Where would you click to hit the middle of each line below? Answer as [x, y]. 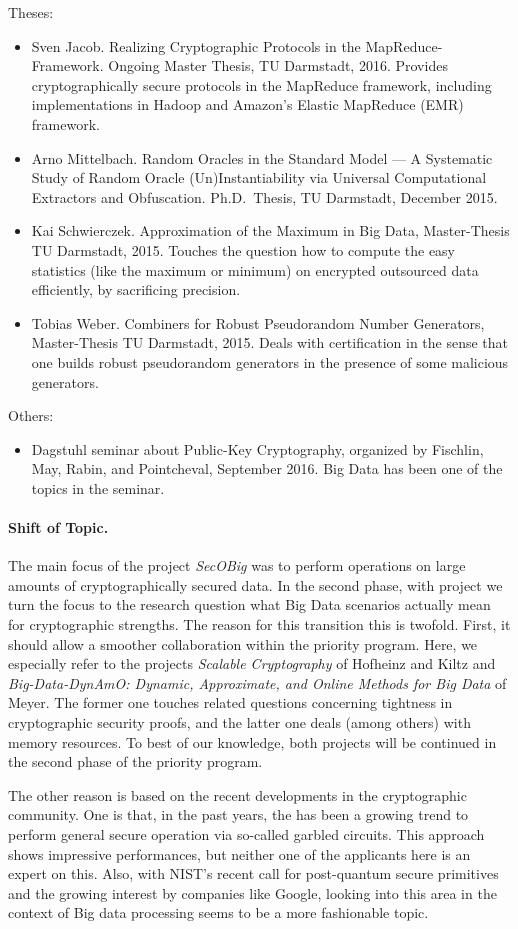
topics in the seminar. [98, 487]
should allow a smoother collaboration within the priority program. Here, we [243, 643]
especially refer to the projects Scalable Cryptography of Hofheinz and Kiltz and [252, 663]
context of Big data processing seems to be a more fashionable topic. [218, 912]
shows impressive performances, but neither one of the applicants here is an [239, 853]
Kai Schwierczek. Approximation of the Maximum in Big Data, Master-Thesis [270, 230]
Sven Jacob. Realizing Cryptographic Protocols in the [196, 45]
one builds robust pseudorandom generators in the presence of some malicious [270, 361]
